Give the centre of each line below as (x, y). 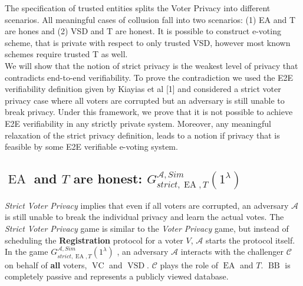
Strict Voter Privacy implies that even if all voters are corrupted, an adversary (147, 205)
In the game (27, 252)
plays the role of (189, 264)
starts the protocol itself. (250, 240)
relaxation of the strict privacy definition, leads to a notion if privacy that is (142, 135)
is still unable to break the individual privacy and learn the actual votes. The (144, 217)
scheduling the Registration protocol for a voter (94, 240)
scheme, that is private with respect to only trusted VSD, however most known (148, 42)
